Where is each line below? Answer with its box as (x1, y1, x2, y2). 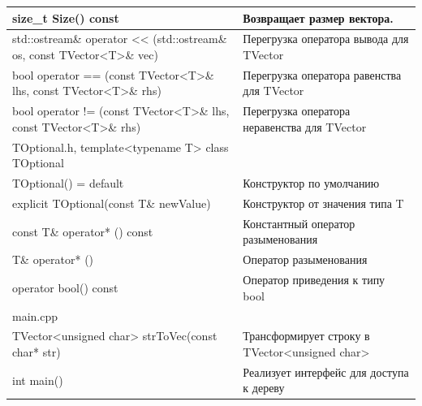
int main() (12, 371, 63, 388)
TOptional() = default (12, 175, 124, 192)
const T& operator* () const (12, 222, 153, 240)
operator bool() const (12, 279, 118, 296)
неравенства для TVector (243, 118, 367, 135)
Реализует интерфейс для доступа (243, 363, 409, 380)
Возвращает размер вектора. (243, 9, 394, 26)
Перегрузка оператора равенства (243, 66, 402, 83)
